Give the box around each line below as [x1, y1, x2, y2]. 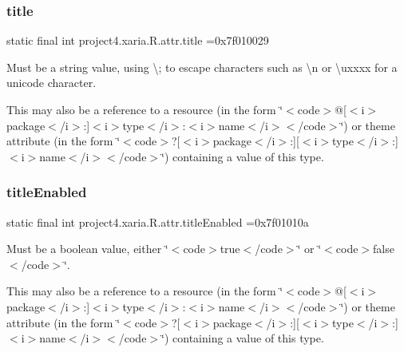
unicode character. [6, 74, 97, 91]
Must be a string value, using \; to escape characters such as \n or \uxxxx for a [6, 58, 398, 75]
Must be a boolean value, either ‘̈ [6, 240, 168, 257]
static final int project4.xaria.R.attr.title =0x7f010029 [6, 32, 269, 49]
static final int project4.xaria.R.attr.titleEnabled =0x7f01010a [6, 213, 309, 230]
